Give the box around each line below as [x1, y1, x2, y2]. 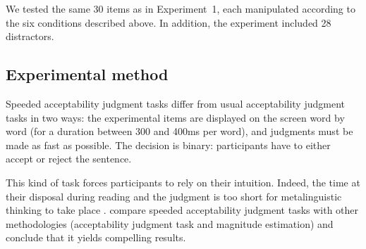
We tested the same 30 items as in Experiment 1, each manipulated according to [6, 1, 355, 15]
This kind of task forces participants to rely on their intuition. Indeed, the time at [6, 174, 360, 189]
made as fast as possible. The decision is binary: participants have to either [6, 137, 331, 152]
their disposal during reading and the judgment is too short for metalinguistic [6, 189, 342, 203]
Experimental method [6, 63, 169, 85]
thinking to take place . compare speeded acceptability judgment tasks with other [6, 203, 359, 217]
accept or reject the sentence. [6, 151, 132, 166]
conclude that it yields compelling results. [6, 230, 186, 245]
